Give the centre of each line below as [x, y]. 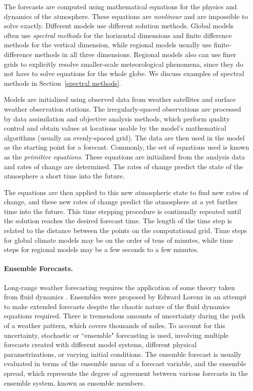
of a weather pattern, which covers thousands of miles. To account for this [115, 325]
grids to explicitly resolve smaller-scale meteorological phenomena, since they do [124, 64]
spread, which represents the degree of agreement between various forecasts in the [126, 373]
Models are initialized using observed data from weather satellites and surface [120, 99]
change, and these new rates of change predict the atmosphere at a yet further [121, 202]
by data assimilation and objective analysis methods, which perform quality [117, 118]
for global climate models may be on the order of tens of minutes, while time [119, 240]
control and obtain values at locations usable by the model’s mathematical [115, 128]
